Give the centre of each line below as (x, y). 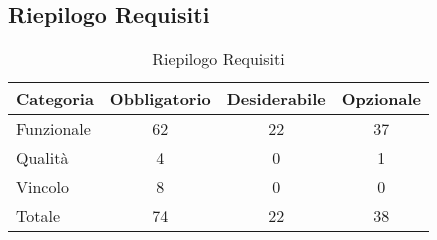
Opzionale (381, 99)
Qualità (42, 158)
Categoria (55, 99)
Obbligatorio (160, 99)
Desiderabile (276, 99)
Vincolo (42, 187)
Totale (38, 216)
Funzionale (53, 129)
